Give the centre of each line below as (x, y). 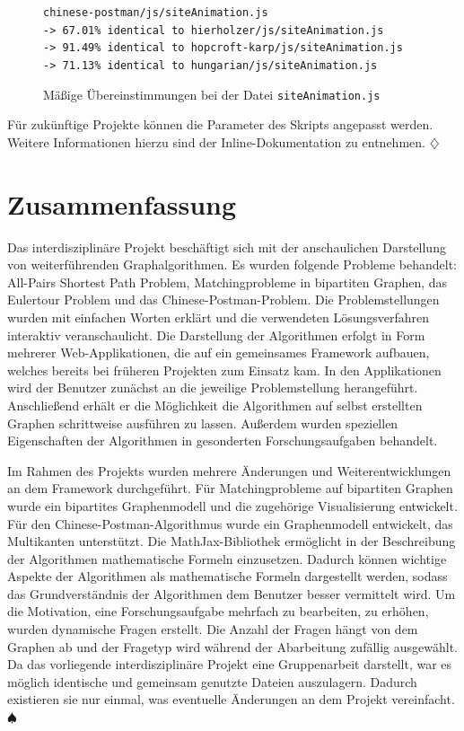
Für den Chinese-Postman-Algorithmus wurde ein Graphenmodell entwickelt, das (230, 523)
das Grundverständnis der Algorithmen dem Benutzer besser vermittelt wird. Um (232, 593)
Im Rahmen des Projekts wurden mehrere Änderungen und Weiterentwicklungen (229, 470)
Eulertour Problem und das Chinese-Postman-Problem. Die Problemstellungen (223, 299)
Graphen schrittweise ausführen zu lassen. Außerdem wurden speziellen (203, 423)
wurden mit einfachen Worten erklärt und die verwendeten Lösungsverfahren (219, 317)
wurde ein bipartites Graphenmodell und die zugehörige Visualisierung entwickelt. (232, 505)
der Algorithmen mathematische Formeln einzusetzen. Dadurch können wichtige (227, 558)
